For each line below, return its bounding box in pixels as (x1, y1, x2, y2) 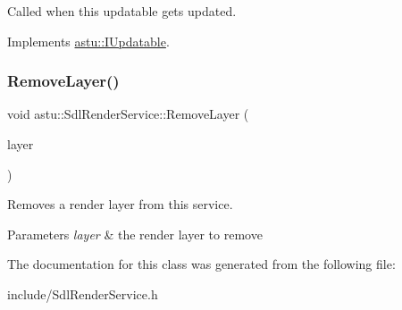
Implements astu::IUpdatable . (7, 31, 170, 50)
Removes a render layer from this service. (7, 195, 233, 214)
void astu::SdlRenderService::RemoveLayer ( (7, 105, 249, 123)
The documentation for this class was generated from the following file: (7, 255, 396, 273)
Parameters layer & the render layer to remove (7, 224, 263, 243)
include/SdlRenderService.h (7, 284, 158, 303)
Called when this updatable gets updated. (7, 2, 237, 20)
